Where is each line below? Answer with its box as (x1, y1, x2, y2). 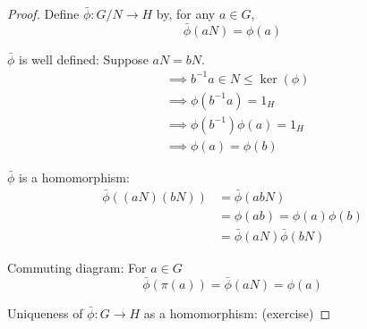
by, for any (156, 4, 216, 22)
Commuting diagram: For (7, 258, 147, 277)
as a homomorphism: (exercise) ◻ (143, 303, 331, 322)
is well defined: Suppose (19, 49, 149, 68)
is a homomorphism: (19, 168, 130, 187)
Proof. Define (7, 4, 80, 22)
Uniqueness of (7, 303, 83, 322)
